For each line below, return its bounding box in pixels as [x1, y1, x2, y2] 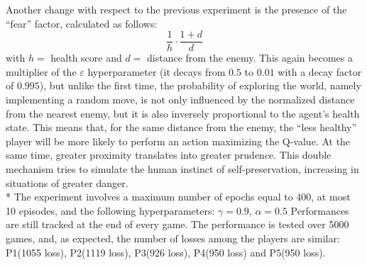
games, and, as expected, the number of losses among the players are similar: [6, 230, 340, 245]
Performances [290, 203, 349, 218]
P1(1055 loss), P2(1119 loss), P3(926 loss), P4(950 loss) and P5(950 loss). [6, 244, 326, 259]
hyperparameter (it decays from [87, 64, 226, 79]
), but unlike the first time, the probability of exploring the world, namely [39, 78, 361, 93]
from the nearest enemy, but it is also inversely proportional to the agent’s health [6, 106, 360, 120]
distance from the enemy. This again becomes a [147, 50, 353, 65]
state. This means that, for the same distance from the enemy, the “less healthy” [6, 120, 357, 135]
